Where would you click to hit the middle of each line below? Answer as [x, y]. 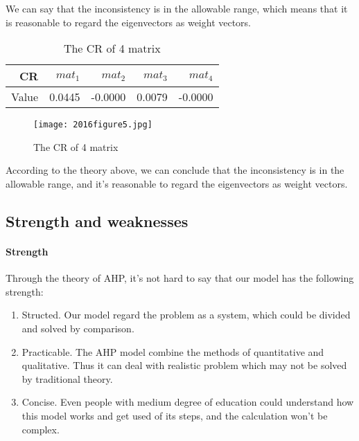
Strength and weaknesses [97, 221]
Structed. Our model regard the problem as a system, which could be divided [186, 315]
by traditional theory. [67, 378]
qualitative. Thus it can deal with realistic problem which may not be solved [184, 365]
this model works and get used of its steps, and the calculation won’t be [175, 415]
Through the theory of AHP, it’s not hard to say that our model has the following [180, 278]
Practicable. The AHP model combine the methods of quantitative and [173, 351]
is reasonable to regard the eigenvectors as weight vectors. [129, 22]
